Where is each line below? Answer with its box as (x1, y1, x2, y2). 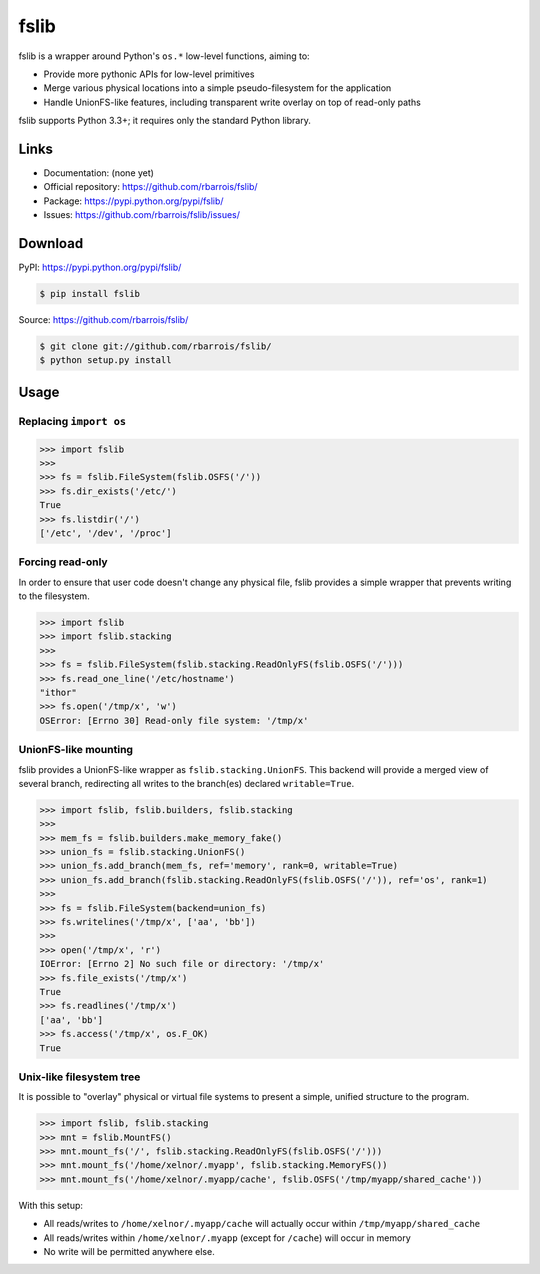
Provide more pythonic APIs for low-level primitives (43, 68, 255, 80)
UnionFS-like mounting (18, 743, 134, 757)
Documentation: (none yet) (43, 167, 155, 179)
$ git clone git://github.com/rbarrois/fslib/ (39, 341, 272, 352)
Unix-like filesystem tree (18, 1070, 141, 1084)
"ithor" (39, 687, 77, 698)
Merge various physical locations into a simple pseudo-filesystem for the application (43, 82, 392, 94)
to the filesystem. (18, 590, 90, 602)
